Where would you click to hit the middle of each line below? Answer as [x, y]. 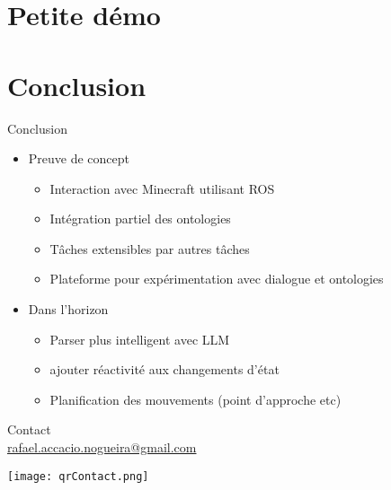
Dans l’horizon [68, 309]
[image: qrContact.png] [78, 476]
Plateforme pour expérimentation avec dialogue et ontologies [217, 279]
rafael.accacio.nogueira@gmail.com [102, 447]
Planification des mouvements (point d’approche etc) [195, 399]
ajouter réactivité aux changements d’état [164, 369]
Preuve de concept [79, 158]
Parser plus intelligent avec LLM [140, 339]
